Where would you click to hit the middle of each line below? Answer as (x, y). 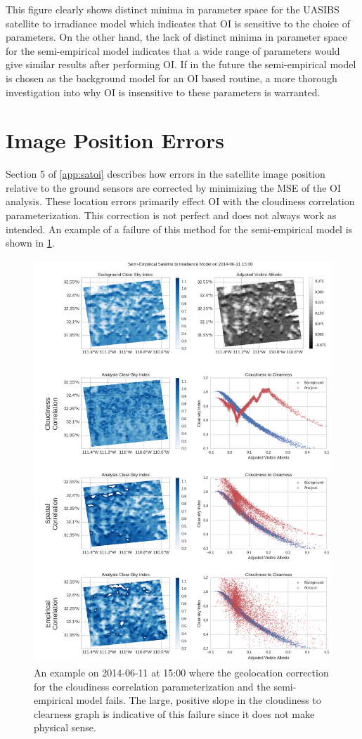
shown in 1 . (30, 243)
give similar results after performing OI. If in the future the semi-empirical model (181, 64)
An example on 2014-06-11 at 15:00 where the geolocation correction (181, 672)
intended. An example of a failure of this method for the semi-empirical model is (179, 229)
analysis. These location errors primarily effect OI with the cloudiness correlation (180, 201)
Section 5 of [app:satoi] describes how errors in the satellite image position (166, 174)
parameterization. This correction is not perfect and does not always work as (171, 215)
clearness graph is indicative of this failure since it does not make (174, 713)
